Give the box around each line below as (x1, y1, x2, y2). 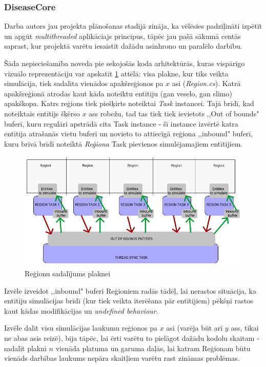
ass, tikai (231, 322, 259, 333)
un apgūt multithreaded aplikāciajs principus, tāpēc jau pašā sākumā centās (4, 30, 241, 41)
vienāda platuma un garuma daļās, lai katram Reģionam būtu (55, 342, 251, 353)
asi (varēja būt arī (166, 322, 223, 333)
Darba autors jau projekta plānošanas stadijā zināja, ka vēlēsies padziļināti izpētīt (4, 21, 262, 31)
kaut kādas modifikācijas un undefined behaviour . (4, 305, 158, 316)
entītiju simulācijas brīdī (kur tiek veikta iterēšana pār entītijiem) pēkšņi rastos (4, 295, 253, 306)
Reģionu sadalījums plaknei (25, 268, 111, 279)
